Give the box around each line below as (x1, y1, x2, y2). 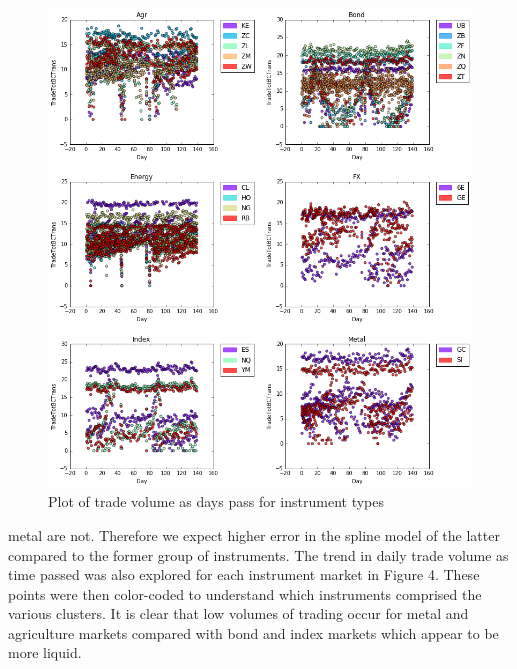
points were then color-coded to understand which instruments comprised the (8, 583, 482, 604)
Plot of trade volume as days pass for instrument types (48, 491, 384, 512)
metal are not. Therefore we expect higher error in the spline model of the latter (8, 524, 500, 545)
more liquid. (8, 642, 82, 663)
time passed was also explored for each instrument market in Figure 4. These (8, 564, 480, 585)
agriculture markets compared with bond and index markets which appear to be (8, 622, 499, 643)
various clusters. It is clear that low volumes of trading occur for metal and (8, 603, 469, 624)
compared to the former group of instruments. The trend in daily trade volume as (8, 544, 509, 565)
